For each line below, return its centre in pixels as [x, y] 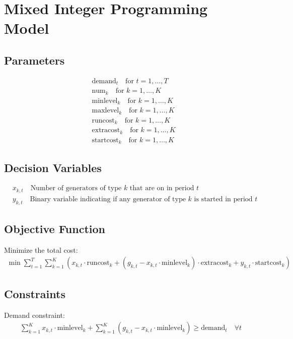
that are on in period [162, 188]
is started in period [223, 199]
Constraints [35, 293]
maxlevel [105, 111]
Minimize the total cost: [41, 249]
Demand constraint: [34, 315]
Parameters [34, 60]
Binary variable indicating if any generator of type [108, 199]
